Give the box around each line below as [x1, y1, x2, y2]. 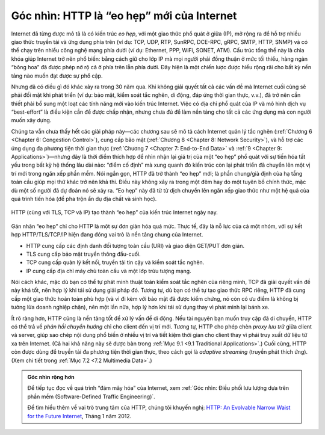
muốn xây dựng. [11, 117, 52, 124]
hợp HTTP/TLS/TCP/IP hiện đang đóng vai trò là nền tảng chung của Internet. [11, 231, 203, 238]
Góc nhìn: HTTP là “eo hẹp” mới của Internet [11, 9, 237, 22]
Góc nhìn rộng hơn [27, 374, 75, 380]
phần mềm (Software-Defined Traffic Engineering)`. [27, 393, 156, 400]
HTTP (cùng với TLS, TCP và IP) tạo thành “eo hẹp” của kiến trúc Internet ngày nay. [11, 209, 218, 216]
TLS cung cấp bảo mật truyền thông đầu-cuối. [26, 250, 141, 258]
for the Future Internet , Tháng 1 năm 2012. [27, 412, 132, 419]
